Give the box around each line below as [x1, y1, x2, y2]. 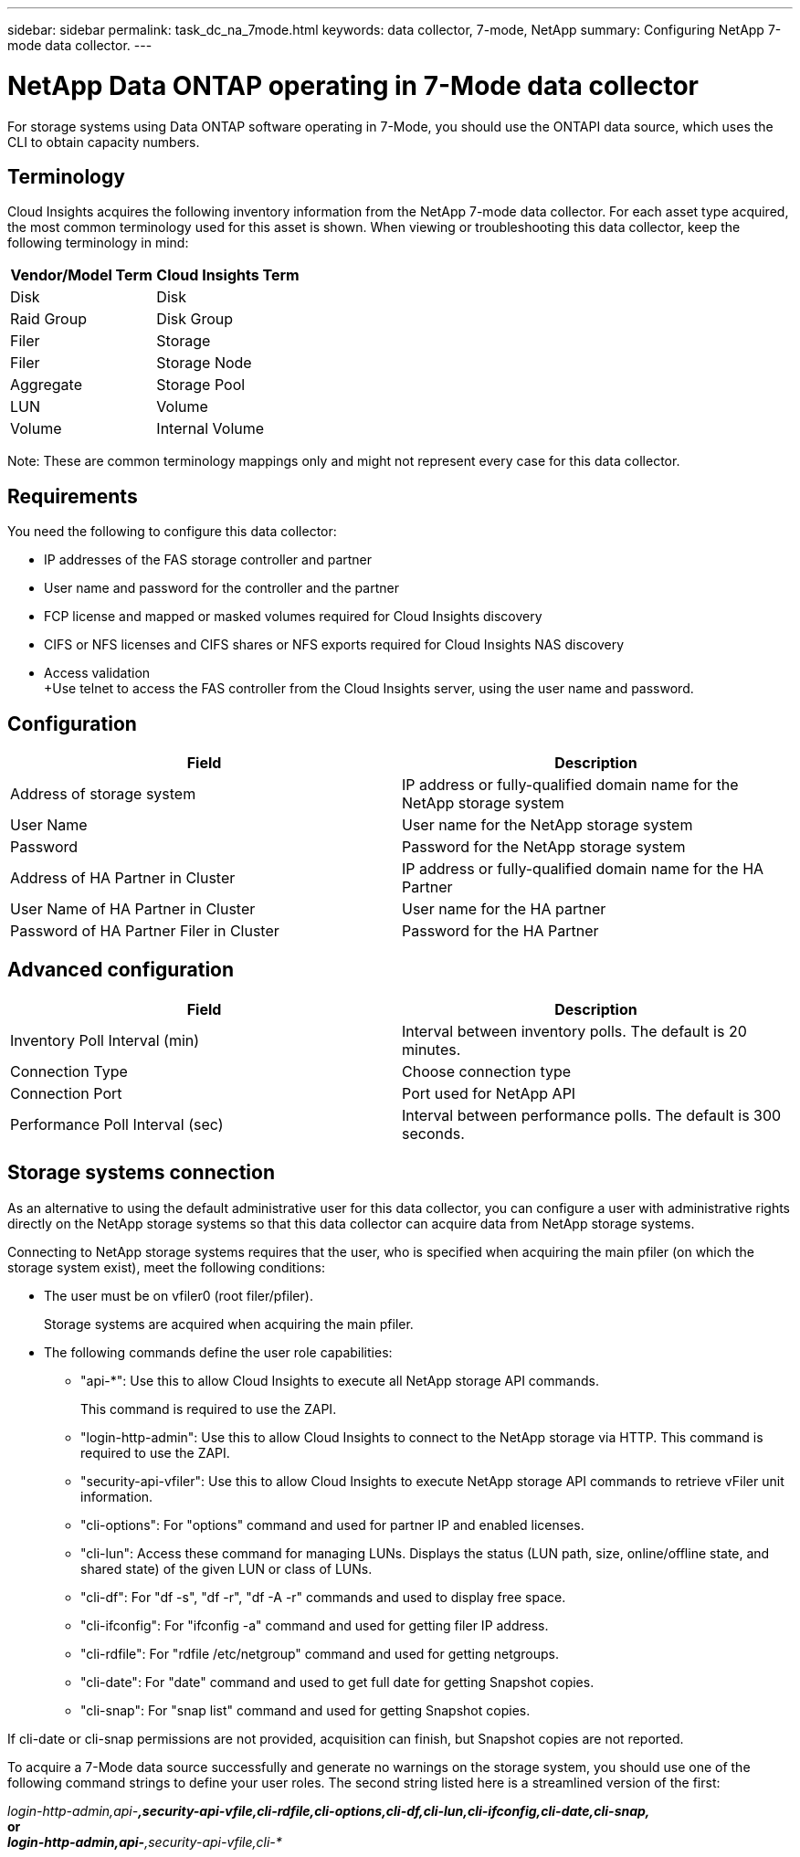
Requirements [7, 484, 138, 508]
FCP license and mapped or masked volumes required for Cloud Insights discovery [44, 608, 542, 625]
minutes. [402, 1039, 461, 1059]
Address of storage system [10, 785, 196, 804]
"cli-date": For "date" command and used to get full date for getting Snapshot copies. [80, 1673, 595, 1690]
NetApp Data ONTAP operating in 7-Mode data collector [7, 69, 699, 101]
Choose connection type [402, 1061, 572, 1081]
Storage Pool [156, 375, 246, 395]
